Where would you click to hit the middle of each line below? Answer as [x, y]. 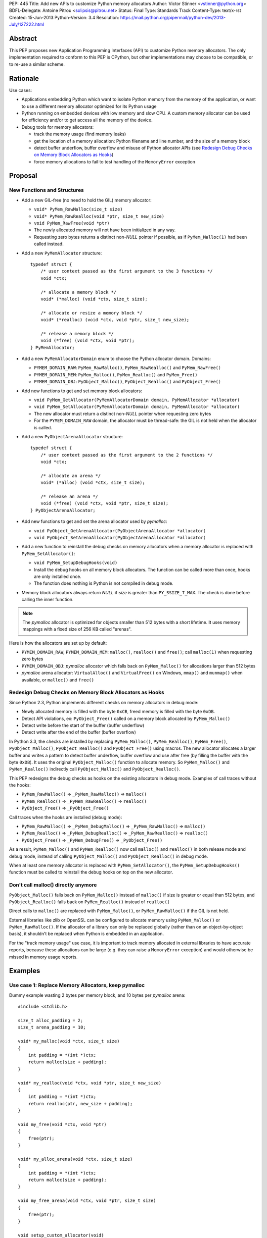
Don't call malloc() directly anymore [53, 885]
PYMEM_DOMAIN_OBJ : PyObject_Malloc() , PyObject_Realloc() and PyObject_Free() [127, 382]
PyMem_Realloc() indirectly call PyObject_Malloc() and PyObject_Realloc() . [95, 769]
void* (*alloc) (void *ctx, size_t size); [93, 483]
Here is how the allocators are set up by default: [58, 643]
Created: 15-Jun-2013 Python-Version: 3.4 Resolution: [64, 17]
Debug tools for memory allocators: [58, 127]
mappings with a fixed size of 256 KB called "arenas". [77, 629]
